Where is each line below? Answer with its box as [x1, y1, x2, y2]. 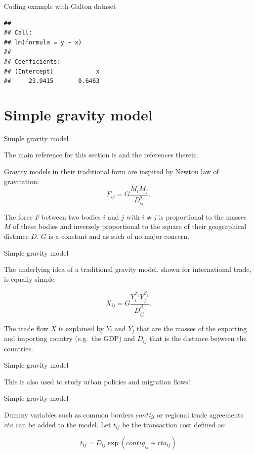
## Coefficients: [4, 58, 61, 65]
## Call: [4, 29, 33, 37]
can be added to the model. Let [15, 419, 111, 429]
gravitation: [4, 176, 39, 186]
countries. [4, 343, 33, 353]
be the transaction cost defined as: [122, 419, 226, 429]
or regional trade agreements [157, 409, 243, 419]
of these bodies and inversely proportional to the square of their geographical [13, 221, 247, 231]
